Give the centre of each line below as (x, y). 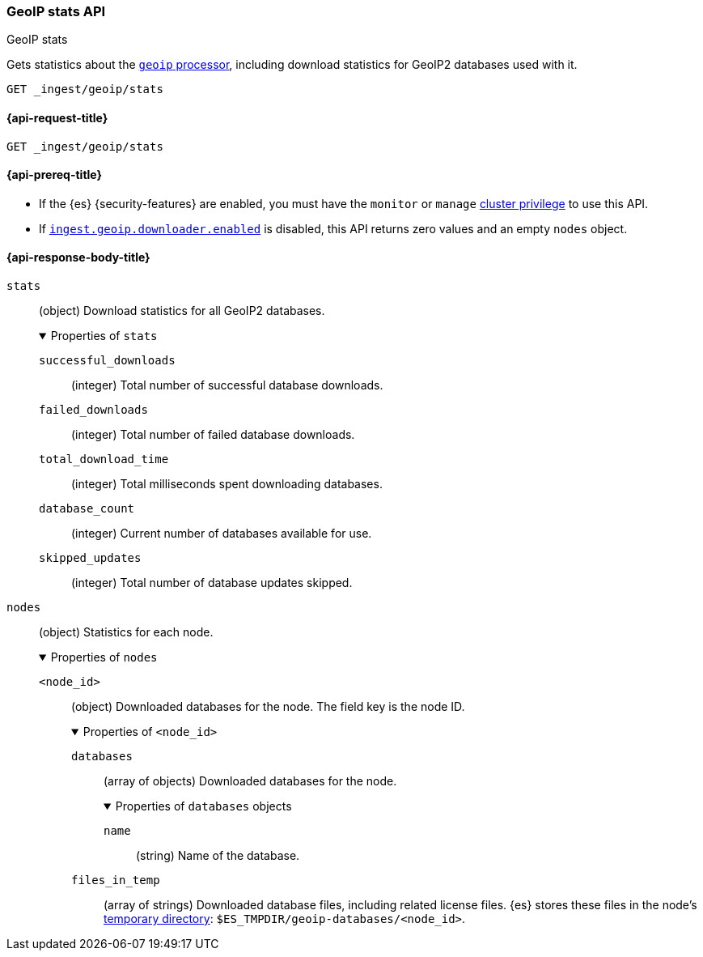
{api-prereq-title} (55, 175)
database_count (87, 509)
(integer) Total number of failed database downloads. (213, 435)
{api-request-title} (57, 117)
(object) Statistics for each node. (126, 632)
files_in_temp (116, 880)
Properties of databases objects (203, 806)
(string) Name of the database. (218, 856)
